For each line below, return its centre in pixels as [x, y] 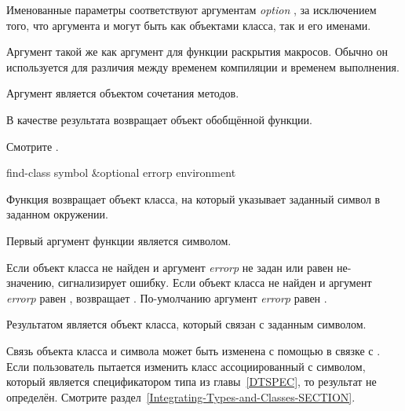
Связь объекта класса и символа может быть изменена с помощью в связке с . [193, 350]
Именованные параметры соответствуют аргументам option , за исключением [192, 9]
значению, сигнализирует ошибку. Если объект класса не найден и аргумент [189, 283]
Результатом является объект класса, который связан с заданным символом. [186, 324]
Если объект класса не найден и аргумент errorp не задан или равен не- [179, 267]
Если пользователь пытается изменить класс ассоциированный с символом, [186, 366]
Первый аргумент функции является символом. [119, 240]
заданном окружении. [57, 214]
